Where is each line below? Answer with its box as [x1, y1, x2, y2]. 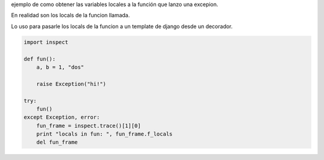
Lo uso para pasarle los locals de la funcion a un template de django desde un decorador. [11, 23, 233, 30]
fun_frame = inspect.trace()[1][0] [36, 122, 141, 129]
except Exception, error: [23, 114, 100, 121]
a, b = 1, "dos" [36, 63, 84, 70]
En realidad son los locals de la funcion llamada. [11, 12, 130, 19]
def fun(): [23, 56, 56, 62]
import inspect [23, 39, 68, 45]
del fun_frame [36, 139, 78, 146]
